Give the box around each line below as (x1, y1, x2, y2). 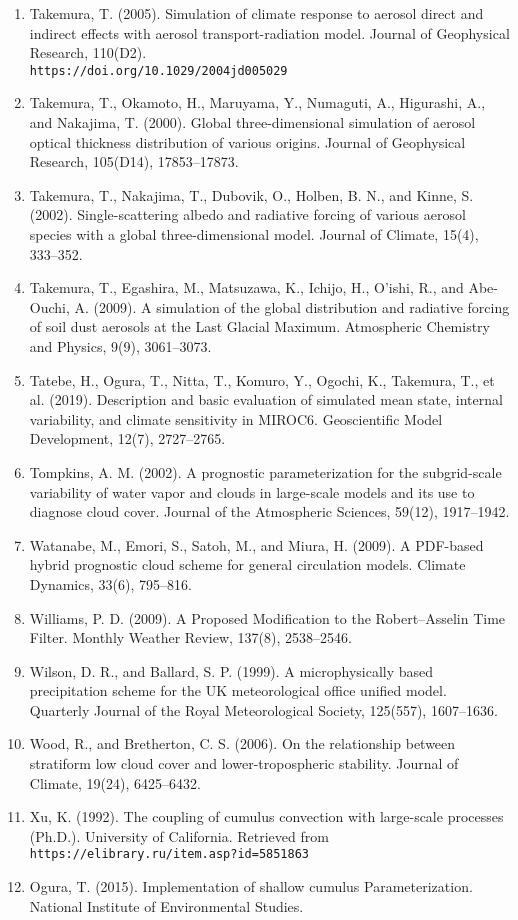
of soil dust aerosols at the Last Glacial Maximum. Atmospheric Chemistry (29, 316, 490, 337)
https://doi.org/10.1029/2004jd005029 (29, 63, 288, 78)
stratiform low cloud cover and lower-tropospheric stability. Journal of (29, 753, 459, 774)
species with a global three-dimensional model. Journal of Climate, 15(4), (29, 224, 479, 244)
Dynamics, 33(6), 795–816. (29, 573, 192, 594)
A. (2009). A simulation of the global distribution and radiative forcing (74, 296, 510, 317)
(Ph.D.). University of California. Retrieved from (29, 825, 329, 846)
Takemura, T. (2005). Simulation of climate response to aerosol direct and (29, 3, 484, 23)
